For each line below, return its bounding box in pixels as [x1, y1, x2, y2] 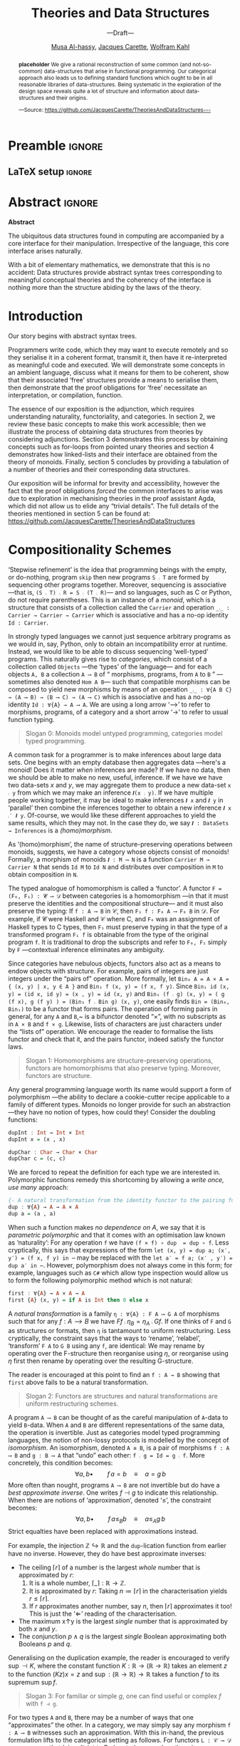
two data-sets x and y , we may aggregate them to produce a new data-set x [8, 780, 231, 789]
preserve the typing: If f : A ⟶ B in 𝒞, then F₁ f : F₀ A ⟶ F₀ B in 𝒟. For [8, 906, 220, 915]
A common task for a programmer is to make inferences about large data [8, 750, 221, 759]
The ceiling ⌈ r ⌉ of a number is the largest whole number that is [18, 1563, 201, 1572]
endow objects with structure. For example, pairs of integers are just [8, 966, 209, 975]
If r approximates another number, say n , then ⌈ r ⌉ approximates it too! [28, 1602, 232, 1611]
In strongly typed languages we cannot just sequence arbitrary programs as [8, 632, 231, 640]
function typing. [8, 715, 55, 723]
